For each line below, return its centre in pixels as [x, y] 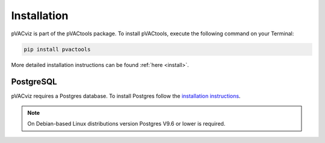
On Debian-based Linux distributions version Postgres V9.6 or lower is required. [126, 124]
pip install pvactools [57, 49]
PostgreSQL [34, 82]
